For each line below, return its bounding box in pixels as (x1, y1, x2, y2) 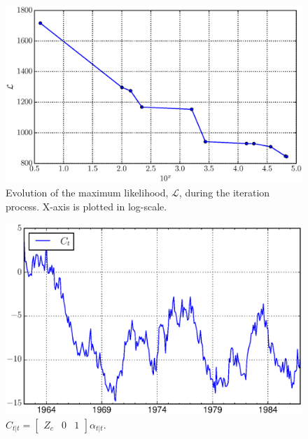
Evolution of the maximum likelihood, (6, 185, 169, 199)
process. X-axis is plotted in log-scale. (6, 199, 167, 213)
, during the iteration (178, 185, 270, 199)
